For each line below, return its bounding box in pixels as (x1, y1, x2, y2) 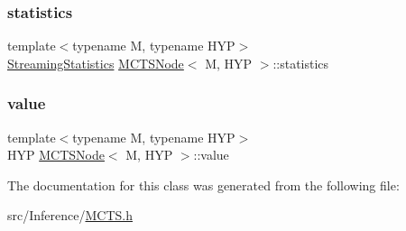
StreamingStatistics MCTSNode (7, 53, 184, 72)
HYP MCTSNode (7, 145, 105, 164)
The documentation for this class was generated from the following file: (7, 175, 400, 194)
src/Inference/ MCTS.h (7, 206, 133, 225)
